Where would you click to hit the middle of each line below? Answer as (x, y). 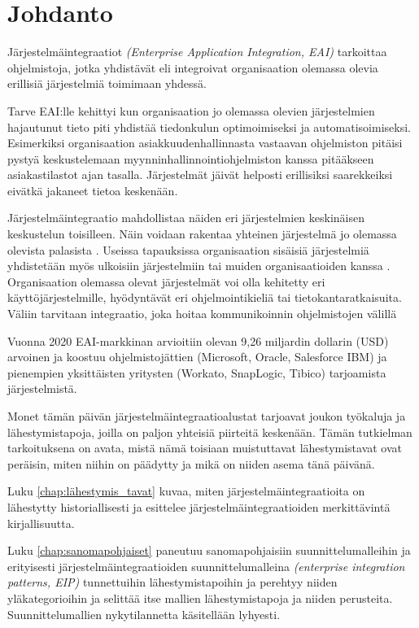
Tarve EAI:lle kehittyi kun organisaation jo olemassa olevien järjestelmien (191, 110)
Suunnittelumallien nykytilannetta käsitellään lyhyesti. (144, 614)
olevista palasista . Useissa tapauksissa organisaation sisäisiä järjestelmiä (188, 249)
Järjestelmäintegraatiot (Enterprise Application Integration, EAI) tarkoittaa (197, 52)
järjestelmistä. (42, 388)
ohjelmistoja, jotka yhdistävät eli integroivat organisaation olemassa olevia (193, 67)
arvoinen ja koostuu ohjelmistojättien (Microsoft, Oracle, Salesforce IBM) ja (197, 357)
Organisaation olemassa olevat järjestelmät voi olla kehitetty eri (166, 281)
